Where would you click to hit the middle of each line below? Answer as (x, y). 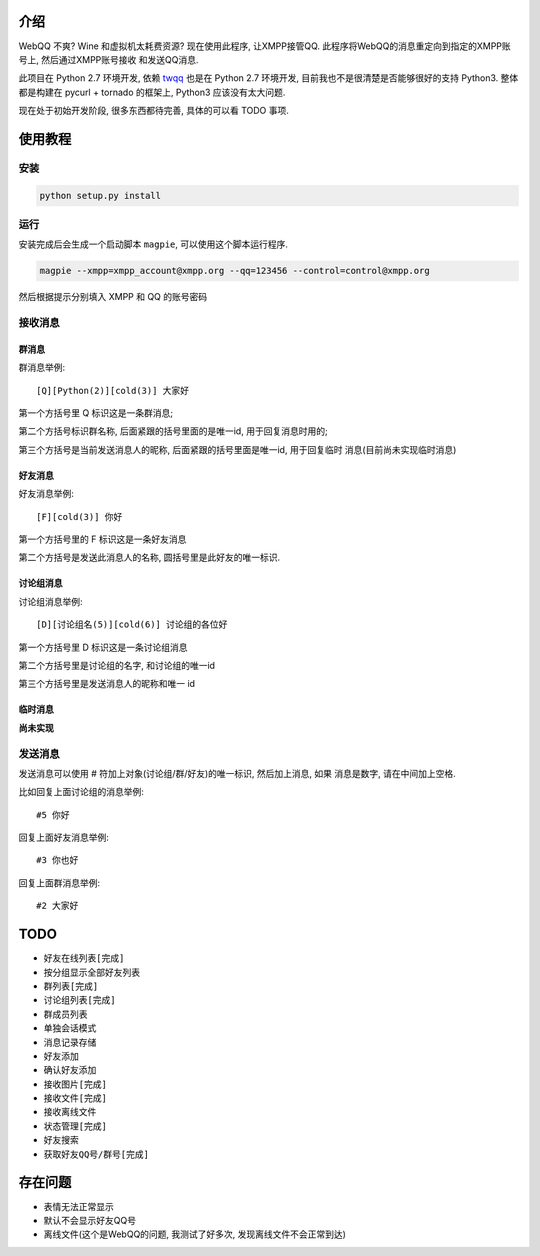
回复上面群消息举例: (59, 882)
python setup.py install (100, 195)
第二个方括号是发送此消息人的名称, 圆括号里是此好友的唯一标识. (149, 557)
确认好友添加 (70, 1070)
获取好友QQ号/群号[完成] (96, 1154)
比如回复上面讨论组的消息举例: (81, 792)
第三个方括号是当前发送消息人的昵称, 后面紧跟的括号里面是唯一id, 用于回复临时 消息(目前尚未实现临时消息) (237, 449)
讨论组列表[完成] (79, 1000)
